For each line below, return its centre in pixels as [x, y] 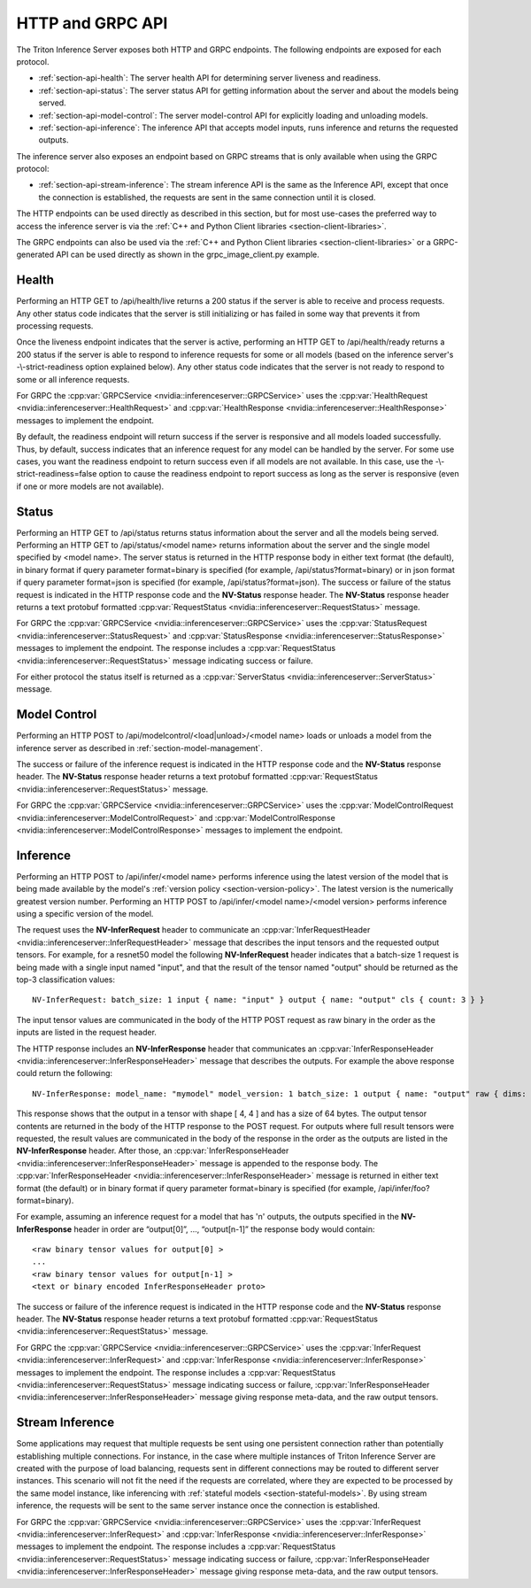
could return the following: [65, 1073]
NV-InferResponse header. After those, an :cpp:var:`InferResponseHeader [153, 1150]
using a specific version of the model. [85, 914]
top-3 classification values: [65, 980]
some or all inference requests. [73, 379]
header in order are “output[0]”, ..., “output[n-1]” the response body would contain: [224, 1229]
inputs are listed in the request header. [86, 1033]
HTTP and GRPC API [92, 23]
